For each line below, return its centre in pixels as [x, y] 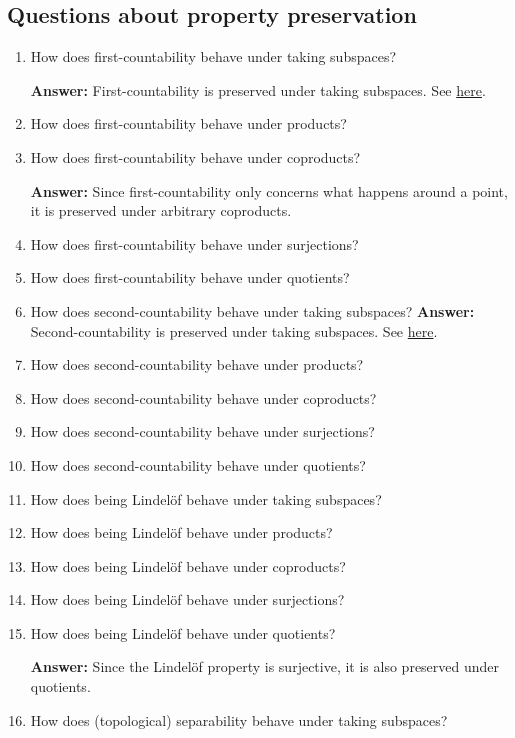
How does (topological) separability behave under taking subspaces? [239, 719]
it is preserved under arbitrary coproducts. [161, 210]
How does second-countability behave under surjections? [202, 431]
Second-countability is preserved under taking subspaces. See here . [234, 330]
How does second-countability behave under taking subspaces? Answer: [252, 310]
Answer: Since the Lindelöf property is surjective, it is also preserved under [265, 666]
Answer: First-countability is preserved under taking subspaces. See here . [258, 89]
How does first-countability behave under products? [188, 123]
